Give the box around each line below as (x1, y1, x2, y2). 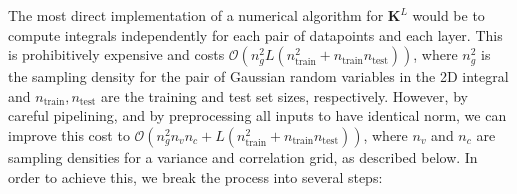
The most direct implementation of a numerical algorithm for (8, 5, 384, 25)
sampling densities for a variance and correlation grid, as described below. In (8, 146, 478, 167)
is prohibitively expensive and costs (8, 44, 225, 65)
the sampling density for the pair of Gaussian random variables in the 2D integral (8, 66, 509, 87)
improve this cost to (8, 124, 130, 145)
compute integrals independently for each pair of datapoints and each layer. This (8, 24, 503, 45)
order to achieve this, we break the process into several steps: (8, 166, 383, 187)
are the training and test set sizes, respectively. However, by (101, 85, 468, 106)
